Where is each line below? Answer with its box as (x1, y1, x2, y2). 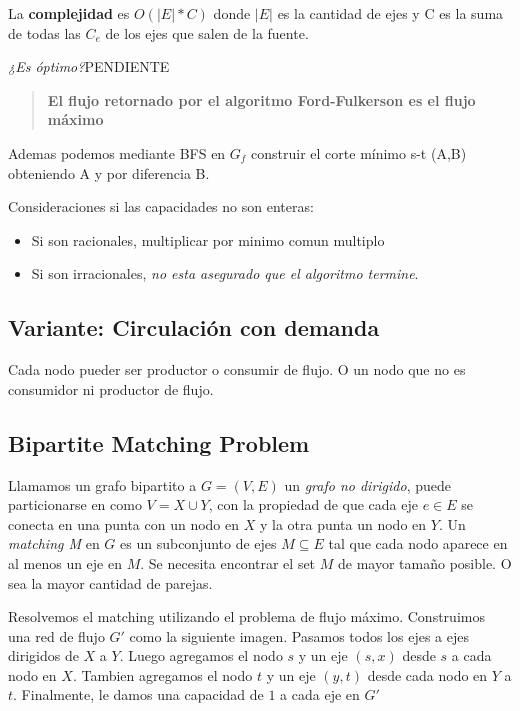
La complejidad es (8, 3, 130, 23)
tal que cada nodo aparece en (328, 533, 508, 554)
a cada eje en (280, 684, 360, 705)
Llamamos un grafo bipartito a (8, 474, 197, 495)
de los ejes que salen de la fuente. (105, 22, 309, 43)
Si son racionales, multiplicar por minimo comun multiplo (31, 229, 385, 250)
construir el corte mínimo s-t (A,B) (251, 142, 467, 163)
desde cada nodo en (367, 664, 488, 685)
